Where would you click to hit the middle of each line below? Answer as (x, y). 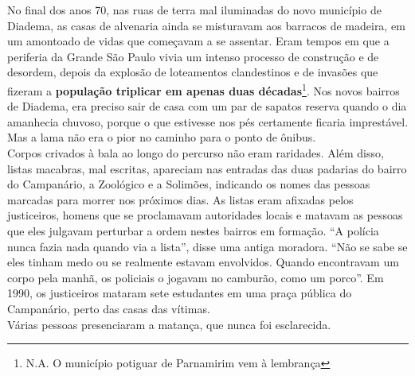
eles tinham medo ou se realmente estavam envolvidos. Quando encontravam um (203, 262)
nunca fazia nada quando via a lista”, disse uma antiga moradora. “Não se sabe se (207, 246)
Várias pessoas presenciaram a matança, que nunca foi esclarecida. (169, 324)
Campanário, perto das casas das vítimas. (109, 308)
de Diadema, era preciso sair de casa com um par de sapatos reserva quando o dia (207, 106)
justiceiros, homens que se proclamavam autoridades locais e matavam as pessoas (205, 215)
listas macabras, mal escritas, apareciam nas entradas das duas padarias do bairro (207, 168)
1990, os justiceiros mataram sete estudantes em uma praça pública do (180, 293)
